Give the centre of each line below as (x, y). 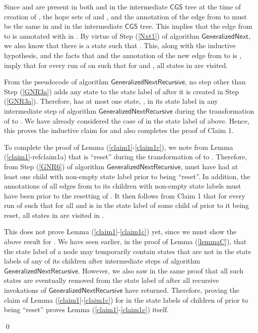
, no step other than (215, 82)
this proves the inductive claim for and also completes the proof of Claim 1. (119, 130)
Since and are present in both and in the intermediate (86, 6)
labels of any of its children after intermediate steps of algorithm (102, 261)
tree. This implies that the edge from (196, 26)
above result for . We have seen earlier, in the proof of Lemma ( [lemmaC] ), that (125, 241)
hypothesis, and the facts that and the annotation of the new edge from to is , (123, 55)
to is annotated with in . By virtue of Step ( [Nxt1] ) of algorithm (102, 35)
